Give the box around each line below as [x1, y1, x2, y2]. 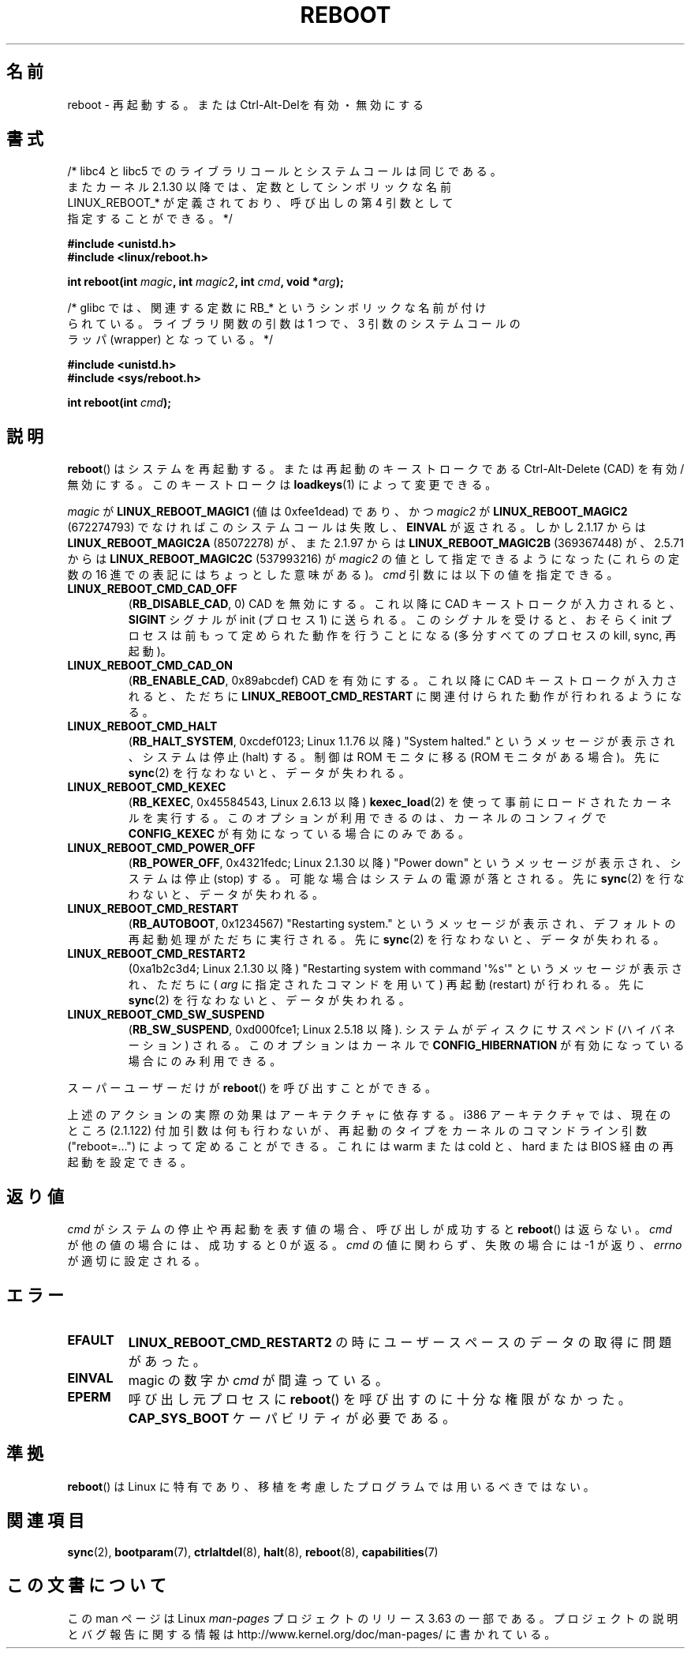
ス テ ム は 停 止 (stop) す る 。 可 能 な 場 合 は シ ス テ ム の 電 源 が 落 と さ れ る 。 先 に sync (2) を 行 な [128, 872, 685, 886]
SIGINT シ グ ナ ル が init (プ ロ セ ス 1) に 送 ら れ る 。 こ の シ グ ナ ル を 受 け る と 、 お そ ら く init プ [128, 613, 672, 627]
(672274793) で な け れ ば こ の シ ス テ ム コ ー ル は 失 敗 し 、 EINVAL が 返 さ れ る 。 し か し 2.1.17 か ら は [67, 520, 646, 535]
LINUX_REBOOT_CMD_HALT [67, 719, 218, 734]
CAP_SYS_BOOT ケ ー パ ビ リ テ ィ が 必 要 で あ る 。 [128, 1409, 456, 1426]
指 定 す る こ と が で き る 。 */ [67, 212, 233, 226]
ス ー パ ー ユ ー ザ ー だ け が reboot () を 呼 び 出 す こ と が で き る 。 [67, 1081, 436, 1095]
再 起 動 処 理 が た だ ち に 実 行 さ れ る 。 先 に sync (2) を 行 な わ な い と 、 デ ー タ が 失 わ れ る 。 [128, 933, 665, 947]
